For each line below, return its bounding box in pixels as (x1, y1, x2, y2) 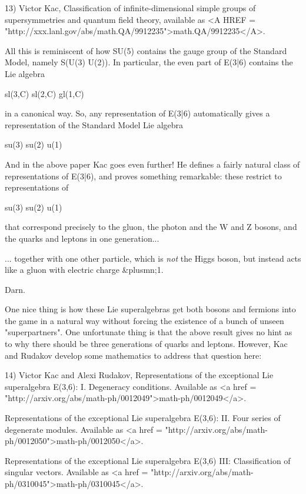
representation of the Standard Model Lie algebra (5, 118, 184, 131)
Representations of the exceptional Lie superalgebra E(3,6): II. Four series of (5, 412, 281, 424)
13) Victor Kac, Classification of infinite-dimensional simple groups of (5, 2, 256, 14)
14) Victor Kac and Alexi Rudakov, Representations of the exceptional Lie (5, 369, 274, 381)
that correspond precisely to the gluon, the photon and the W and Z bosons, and (5, 221, 297, 233)
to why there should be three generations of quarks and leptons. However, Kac (5, 338, 288, 350)
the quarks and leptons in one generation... (5, 232, 159, 244)
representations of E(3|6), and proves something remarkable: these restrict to (5, 169, 282, 182)
